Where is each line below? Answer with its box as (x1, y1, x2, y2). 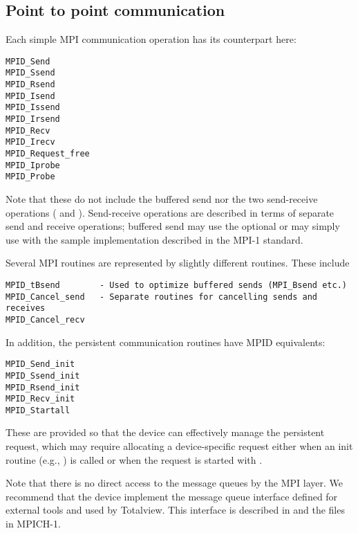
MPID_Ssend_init (6, 370, 80, 381)
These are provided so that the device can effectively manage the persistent (6, 425, 325, 440)
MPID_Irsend (6, 114, 60, 125)
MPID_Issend (6, 102, 60, 113)
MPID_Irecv (6, 137, 55, 147)
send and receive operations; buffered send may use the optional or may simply (6, 219, 340, 233)
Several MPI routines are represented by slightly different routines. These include (6, 255, 350, 270)
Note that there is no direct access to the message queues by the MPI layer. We (6, 476, 343, 490)
